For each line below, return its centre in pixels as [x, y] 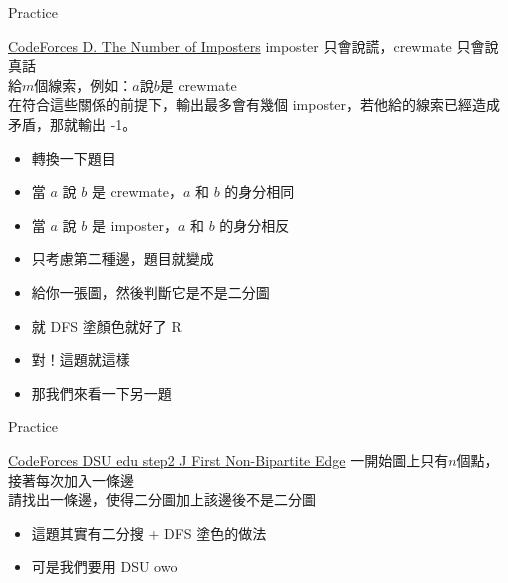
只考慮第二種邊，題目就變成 [122, 258]
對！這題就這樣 [80, 359]
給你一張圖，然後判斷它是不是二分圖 [150, 291]
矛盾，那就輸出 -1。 [72, 123]
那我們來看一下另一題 [101, 392]
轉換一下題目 [73, 157]
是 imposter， [134, 224]
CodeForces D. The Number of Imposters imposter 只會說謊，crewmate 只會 [246, 45]
